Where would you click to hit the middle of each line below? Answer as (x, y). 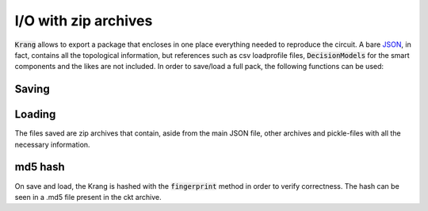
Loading (35, 115)
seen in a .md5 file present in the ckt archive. (88, 197)
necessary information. (52, 144)
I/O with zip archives (84, 21)
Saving (32, 89)
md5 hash (40, 167)
